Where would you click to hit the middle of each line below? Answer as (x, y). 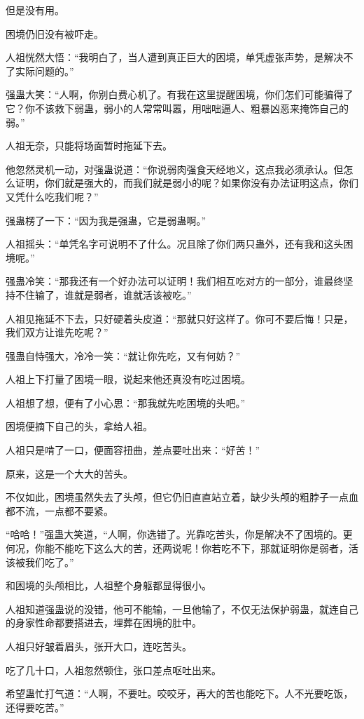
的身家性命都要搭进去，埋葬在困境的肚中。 (104, 623)
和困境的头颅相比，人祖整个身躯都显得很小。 (108, 585)
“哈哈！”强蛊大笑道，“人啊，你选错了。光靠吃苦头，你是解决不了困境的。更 (179, 534)
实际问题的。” (44, 70)
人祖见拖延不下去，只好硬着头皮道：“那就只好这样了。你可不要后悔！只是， (180, 318)
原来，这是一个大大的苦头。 (69, 473)
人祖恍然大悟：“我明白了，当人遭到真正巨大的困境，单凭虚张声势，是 (165, 57)
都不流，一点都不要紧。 (59, 510)
